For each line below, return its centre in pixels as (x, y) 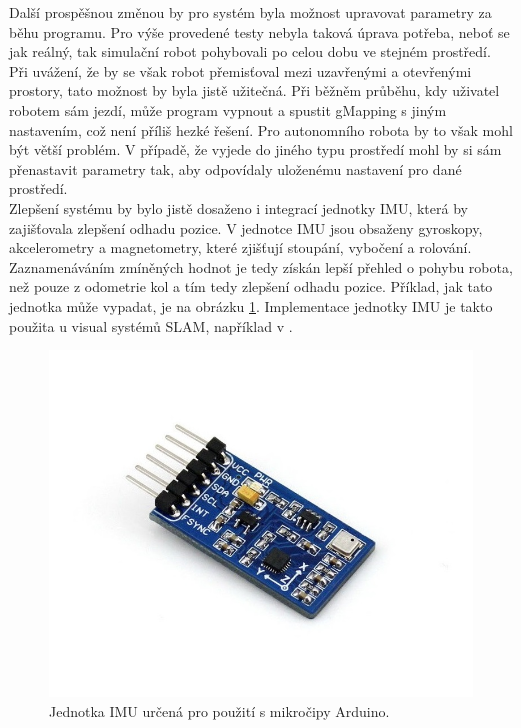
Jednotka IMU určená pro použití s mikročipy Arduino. (219, 710)
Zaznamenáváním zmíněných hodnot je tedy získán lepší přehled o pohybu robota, (261, 266)
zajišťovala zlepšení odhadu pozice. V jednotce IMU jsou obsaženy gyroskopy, (246, 227)
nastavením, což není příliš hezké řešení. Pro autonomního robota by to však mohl (261, 129)
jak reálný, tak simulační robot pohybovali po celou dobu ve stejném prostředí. (250, 51)
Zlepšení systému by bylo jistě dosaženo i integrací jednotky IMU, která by (238, 207)
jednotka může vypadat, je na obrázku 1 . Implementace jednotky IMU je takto (251, 305)
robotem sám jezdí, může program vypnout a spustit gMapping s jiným (228, 109)
